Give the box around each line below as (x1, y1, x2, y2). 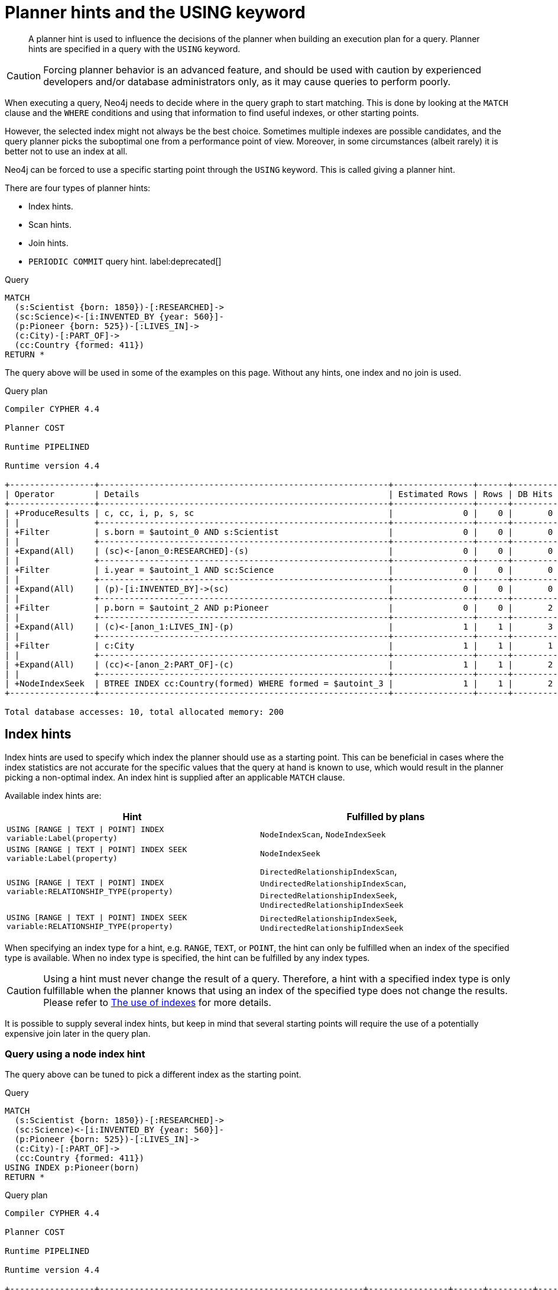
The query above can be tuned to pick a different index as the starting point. (5, 1069, 301, 1080)
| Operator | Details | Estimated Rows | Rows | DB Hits (5, 489, 553, 499)
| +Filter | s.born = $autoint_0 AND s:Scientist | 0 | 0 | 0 (5, 527, 553, 537)
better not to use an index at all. (5, 146, 128, 156)
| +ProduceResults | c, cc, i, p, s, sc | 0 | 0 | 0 (5, 508, 553, 518)
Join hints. (28, 237, 69, 248)
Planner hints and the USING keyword (5, 2, 306, 22)
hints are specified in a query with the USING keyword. (28, 43, 241, 54)
